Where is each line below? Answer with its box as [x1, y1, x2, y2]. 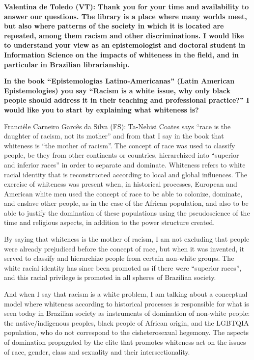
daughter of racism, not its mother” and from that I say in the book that [4, 131, 224, 141]
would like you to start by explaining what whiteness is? [4, 104, 199, 114]
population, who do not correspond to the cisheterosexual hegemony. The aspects [4, 327, 249, 337]
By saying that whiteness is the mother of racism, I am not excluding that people [4, 234, 250, 244]
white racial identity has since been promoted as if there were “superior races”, [4, 262, 242, 273]
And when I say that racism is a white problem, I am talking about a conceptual [4, 289, 248, 299]
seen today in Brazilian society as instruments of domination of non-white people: [4, 308, 250, 318]
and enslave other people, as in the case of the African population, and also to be [4, 198, 249, 208]
